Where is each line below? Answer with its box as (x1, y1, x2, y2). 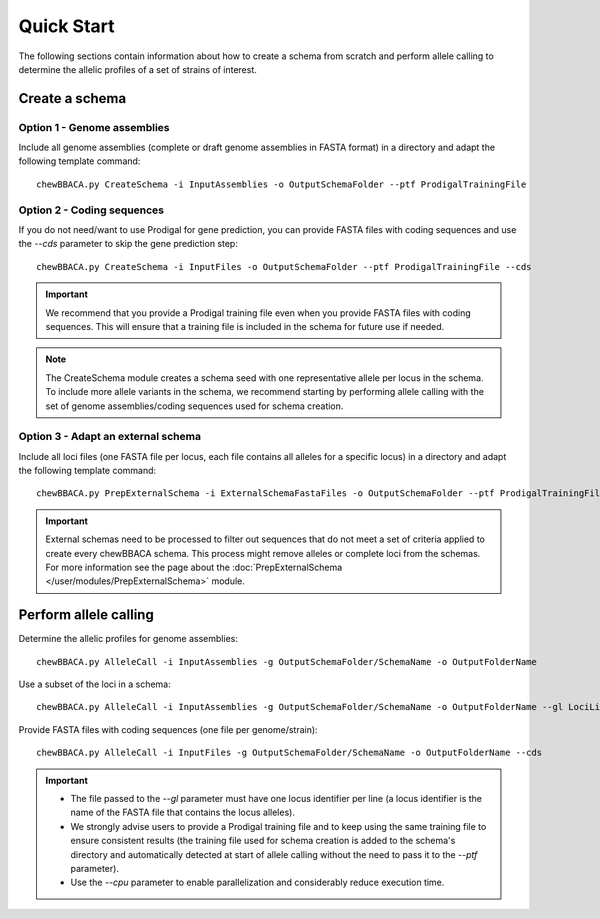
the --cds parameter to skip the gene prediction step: (18, 238, 239, 250)
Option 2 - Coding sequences (18, 203, 165, 217)
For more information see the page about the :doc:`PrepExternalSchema (45, 561, 343, 574)
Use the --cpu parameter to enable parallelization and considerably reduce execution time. (70, 876, 445, 889)
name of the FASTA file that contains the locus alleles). (70, 806, 295, 819)
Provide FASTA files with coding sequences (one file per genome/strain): (18, 723, 319, 735)
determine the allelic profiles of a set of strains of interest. (18, 63, 257, 75)
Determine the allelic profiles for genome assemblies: (18, 633, 239, 645)
